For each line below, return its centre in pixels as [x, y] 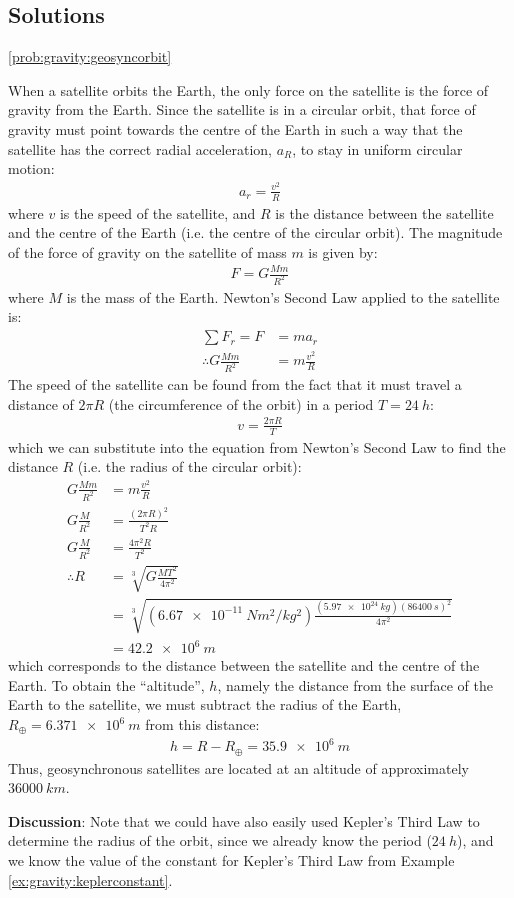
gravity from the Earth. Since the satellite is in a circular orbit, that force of [242, 109]
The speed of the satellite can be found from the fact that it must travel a [235, 384]
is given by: [343, 251]
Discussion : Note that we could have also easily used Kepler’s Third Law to [244, 820]
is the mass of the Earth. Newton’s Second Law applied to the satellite [283, 296]
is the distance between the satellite [384, 212]
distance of [41, 403]
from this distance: [202, 724]
